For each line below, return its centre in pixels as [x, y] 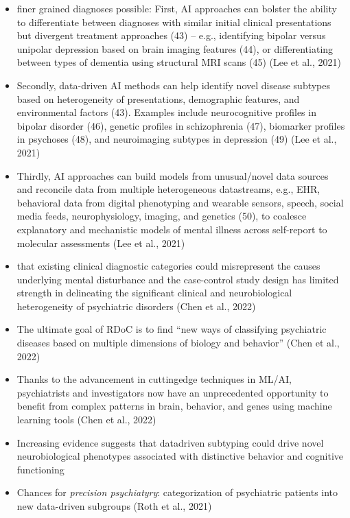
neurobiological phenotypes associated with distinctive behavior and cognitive [180, 456]
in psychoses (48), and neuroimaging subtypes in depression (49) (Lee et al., [177, 139]
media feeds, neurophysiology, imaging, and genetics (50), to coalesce [162, 216]
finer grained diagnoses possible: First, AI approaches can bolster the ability [177, 8]
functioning [40, 469]
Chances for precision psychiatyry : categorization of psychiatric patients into [177, 492]
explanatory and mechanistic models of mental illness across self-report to [172, 229]
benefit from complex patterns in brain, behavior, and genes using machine [174, 406]
